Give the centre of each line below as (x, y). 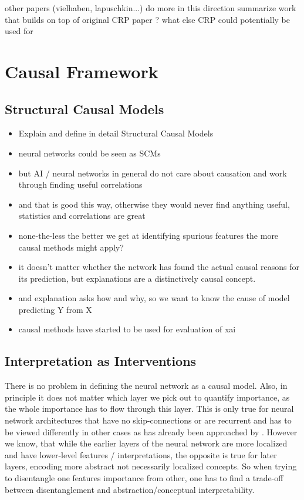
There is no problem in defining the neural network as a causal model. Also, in (146, 386)
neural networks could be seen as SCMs (89, 153)
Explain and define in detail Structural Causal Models (116, 133)
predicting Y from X (55, 309)
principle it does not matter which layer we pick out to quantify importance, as (147, 397)
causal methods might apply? (71, 247)
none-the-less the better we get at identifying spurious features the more (148, 235)
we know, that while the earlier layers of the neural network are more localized (146, 443)
